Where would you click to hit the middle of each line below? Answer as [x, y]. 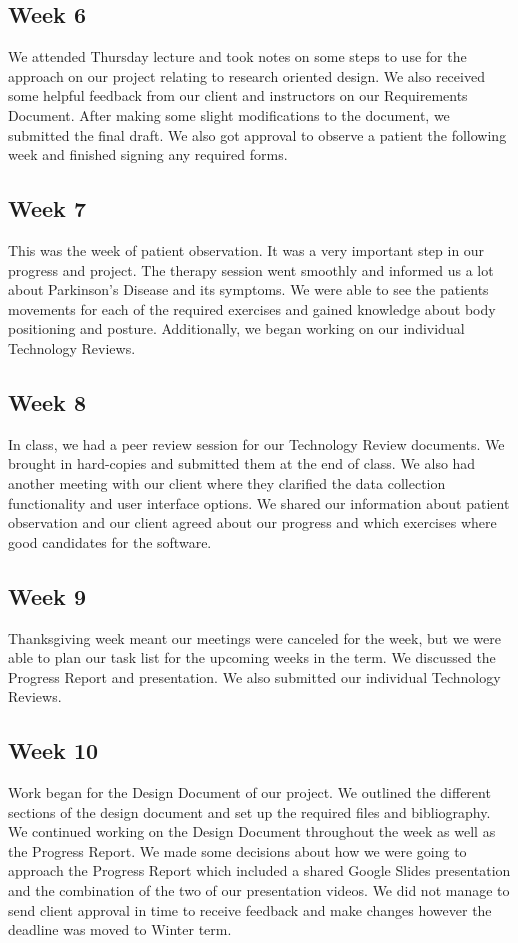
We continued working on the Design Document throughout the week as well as [252, 831]
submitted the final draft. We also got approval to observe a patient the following [257, 134]
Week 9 [47, 595]
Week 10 [53, 750]
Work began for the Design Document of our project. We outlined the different [249, 792]
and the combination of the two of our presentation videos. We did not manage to [259, 890]
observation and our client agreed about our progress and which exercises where [252, 522]
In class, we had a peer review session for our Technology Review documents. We [256, 443]
